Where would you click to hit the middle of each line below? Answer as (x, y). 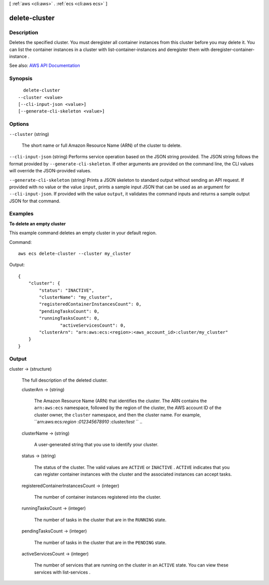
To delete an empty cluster (37, 224)
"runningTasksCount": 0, (69, 318)
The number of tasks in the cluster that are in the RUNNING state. (100, 520)
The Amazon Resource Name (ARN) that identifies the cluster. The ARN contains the (121, 401)
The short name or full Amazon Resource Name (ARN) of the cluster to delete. (102, 145)
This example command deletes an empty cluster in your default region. (83, 233)
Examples (21, 214)
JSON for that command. (35, 201)
